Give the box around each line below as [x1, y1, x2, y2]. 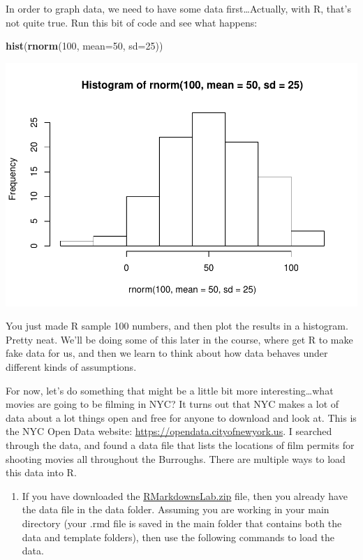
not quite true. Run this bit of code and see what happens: [6, 15, 258, 29]
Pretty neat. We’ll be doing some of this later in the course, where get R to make [6, 332, 353, 346]
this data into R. [6, 465, 77, 480]
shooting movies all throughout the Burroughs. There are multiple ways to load [6, 451, 346, 466]
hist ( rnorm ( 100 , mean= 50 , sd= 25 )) [6, 38, 163, 53]
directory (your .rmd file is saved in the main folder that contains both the [22, 516, 342, 531]
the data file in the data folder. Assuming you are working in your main [22, 502, 329, 517]
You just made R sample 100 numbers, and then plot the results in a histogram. [6, 318, 348, 333]
